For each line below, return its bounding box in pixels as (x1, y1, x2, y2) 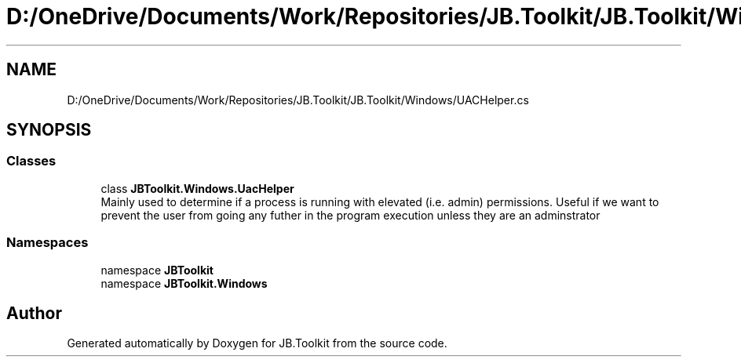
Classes (6, 153, 57, 169)
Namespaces (6, 234, 89, 251)
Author (6, 303, 62, 323)
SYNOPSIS (6, 120, 92, 140)
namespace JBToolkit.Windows (100, 276, 268, 290)
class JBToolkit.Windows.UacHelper (100, 181, 294, 195)
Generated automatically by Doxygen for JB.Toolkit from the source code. (67, 336, 447, 350)
